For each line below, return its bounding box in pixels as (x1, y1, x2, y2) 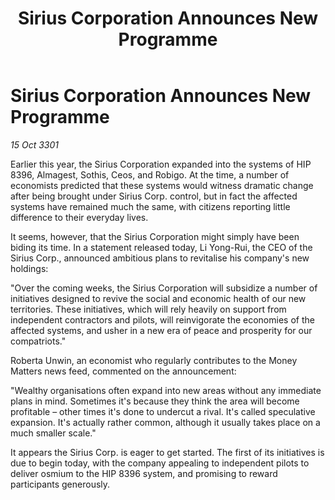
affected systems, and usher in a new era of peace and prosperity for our (10, 324, 313, 336)
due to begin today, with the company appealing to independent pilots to (10, 457, 310, 469)
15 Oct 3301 (10, 138, 59, 151)
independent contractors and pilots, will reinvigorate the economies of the (10, 313, 315, 326)
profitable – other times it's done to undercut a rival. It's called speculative (10, 405, 316, 417)
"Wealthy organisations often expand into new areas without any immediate (10, 384, 322, 396)
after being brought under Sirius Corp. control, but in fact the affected (10, 190, 298, 202)
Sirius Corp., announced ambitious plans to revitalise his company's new (10, 252, 310, 264)
